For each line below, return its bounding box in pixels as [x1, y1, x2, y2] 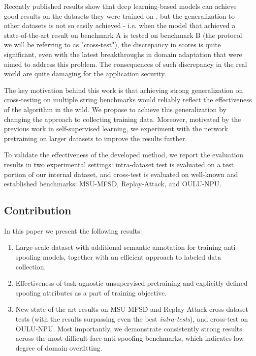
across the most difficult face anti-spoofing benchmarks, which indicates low [15, 333, 244, 343]
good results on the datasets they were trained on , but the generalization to [4, 10, 235, 21]
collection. [15, 261, 46, 271]
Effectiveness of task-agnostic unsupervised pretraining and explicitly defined [15, 278, 248, 288]
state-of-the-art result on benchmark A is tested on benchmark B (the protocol [4, 30, 242, 40]
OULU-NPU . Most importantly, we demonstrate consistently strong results [15, 323, 242, 333]
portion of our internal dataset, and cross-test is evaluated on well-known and [4, 169, 238, 179]
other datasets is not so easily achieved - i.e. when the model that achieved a [4, 20, 236, 30]
